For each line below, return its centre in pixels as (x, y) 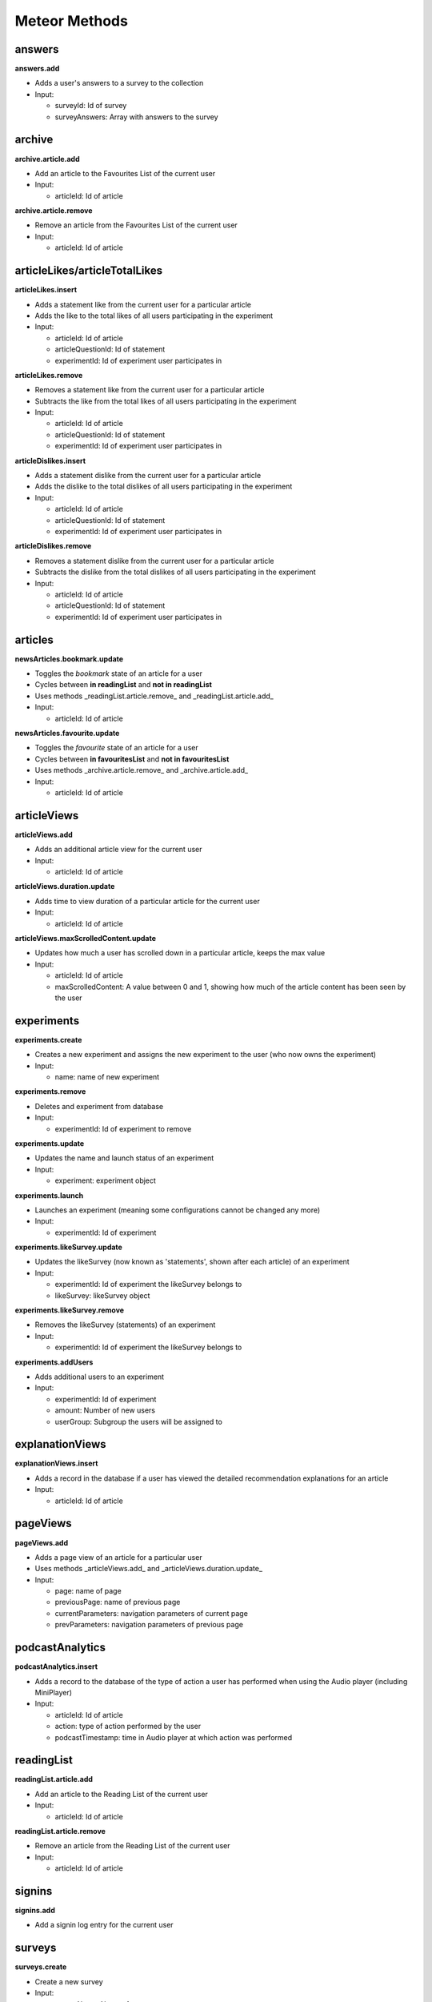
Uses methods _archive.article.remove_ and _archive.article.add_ (141, 770)
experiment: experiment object (105, 1180)
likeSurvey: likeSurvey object (102, 1295)
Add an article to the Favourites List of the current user (125, 173)
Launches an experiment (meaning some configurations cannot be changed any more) (178, 1210)
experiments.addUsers (54, 1362)
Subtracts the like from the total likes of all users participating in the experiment (166, 401)
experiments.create (48, 1039)
